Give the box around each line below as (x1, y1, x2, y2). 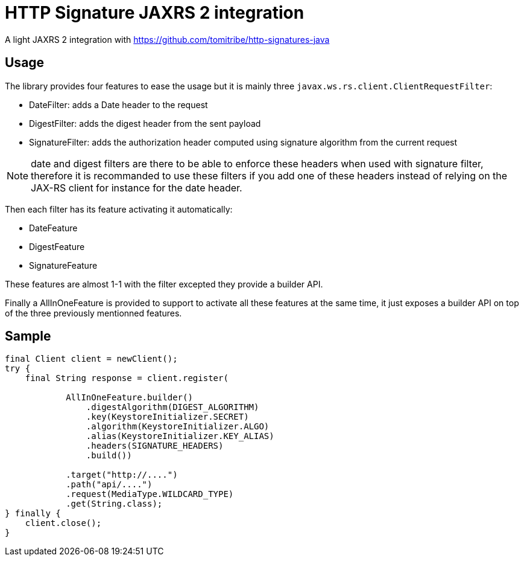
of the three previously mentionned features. (5, 307, 182, 318)
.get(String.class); (66, 499, 163, 509)
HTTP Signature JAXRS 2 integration (5, 2, 305, 23)
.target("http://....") (66, 470, 178, 480)
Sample (5, 329, 51, 344)
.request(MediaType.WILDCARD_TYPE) (66, 489, 234, 499)
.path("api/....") (66, 479, 153, 490)
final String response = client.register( (25, 373, 229, 383)
